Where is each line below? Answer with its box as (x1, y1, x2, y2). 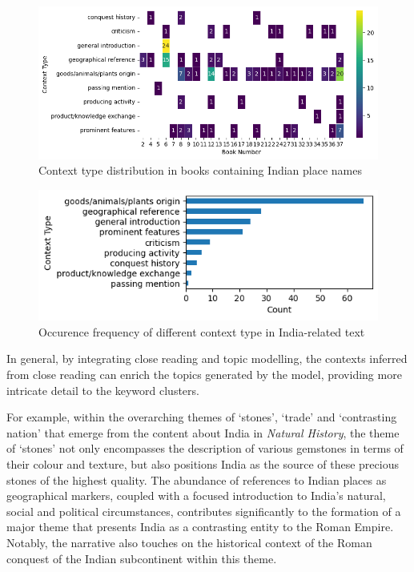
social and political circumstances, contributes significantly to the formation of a (6, 502, 401, 519)
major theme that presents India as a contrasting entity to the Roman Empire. (6, 518, 394, 535)
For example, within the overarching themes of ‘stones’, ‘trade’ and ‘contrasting (6, 409, 397, 425)
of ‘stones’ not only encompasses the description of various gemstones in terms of (6, 440, 404, 457)
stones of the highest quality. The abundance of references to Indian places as (6, 471, 387, 488)
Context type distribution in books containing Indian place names (38, 162, 362, 179)
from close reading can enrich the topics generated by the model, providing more (6, 365, 402, 382)
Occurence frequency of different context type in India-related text (38, 323, 365, 340)
